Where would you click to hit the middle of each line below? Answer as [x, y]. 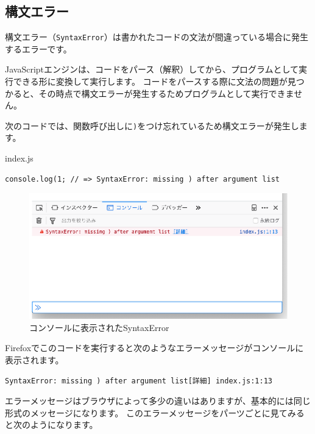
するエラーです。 [38, 48]
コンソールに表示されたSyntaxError [99, 327]
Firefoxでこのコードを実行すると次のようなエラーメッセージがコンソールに [154, 348]
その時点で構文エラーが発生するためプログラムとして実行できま [166, 93]
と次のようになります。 [51, 425]
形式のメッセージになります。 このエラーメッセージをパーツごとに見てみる [155, 412]
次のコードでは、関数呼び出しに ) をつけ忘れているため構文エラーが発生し [152, 125]
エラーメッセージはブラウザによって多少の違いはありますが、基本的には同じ [158, 401]
